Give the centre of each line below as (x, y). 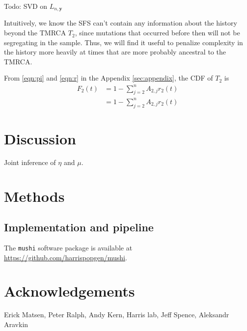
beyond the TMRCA (35, 33)
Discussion (40, 138)
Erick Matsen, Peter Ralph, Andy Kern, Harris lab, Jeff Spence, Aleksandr (117, 315)
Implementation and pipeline (79, 227)
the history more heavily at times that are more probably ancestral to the (115, 52)
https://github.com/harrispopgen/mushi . (66, 257)
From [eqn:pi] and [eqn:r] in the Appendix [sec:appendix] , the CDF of (109, 78)
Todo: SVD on (26, 6)
